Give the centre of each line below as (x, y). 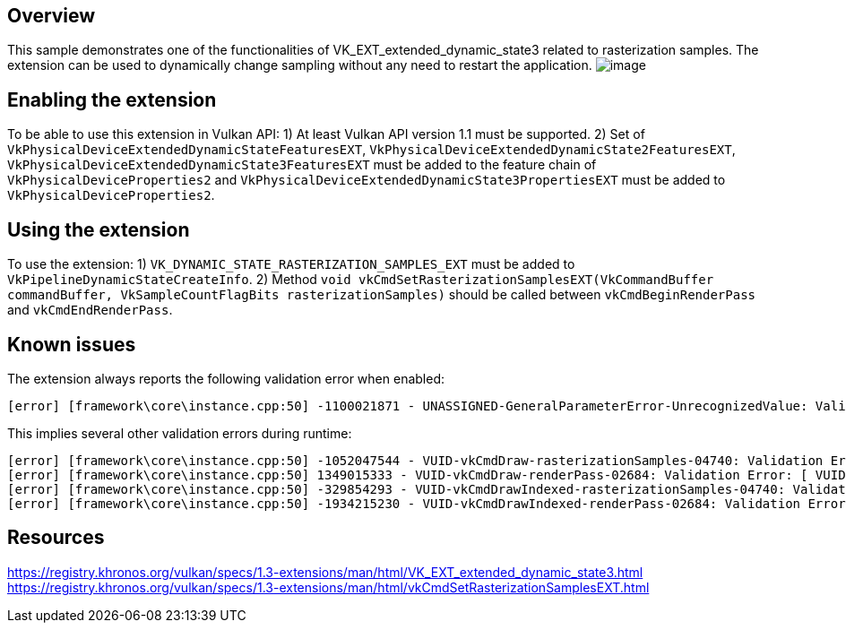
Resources (56, 538)
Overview (52, 16)
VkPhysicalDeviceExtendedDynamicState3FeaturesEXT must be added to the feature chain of (302, 165)
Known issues (72, 344)
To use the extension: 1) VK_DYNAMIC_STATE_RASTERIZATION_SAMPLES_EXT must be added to (291, 264)
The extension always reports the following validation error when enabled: (226, 378)
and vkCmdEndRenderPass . (90, 310)
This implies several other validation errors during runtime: (180, 433)
